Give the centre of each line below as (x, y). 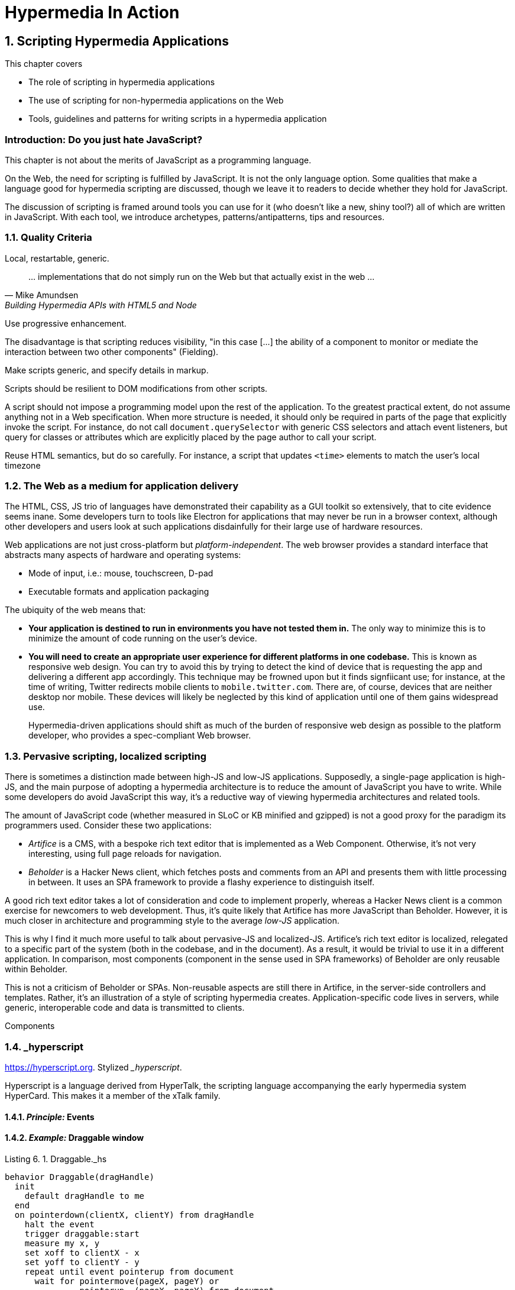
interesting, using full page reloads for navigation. (125, 854)
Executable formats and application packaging (119, 592)
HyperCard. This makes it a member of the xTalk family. (113, 1095)
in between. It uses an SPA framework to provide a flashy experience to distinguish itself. (202, 882)
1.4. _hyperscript (44, 1046)
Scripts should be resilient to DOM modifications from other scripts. (136, 388)
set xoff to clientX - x (82, 1252)
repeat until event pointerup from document (129, 1271)
